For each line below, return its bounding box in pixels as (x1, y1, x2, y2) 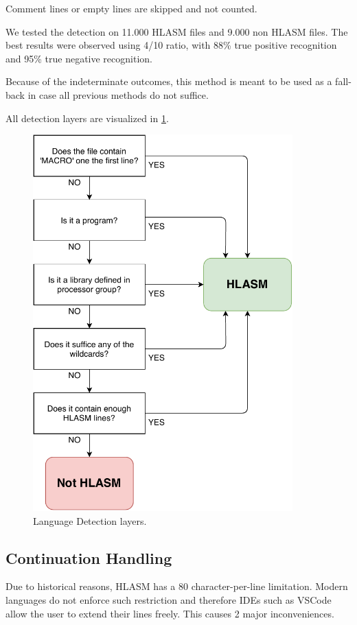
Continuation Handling (5, 547, 172, 568)
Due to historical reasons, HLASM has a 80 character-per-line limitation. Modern (5, 579, 348, 593)
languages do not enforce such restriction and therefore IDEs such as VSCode (5, 593, 332, 607)
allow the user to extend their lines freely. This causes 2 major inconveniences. (5, 606, 334, 620)
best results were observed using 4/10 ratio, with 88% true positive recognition (5, 38, 337, 52)
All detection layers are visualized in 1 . (5, 110, 169, 125)
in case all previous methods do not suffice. (27, 87, 209, 102)
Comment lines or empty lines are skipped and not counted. (5, 1, 257, 15)
